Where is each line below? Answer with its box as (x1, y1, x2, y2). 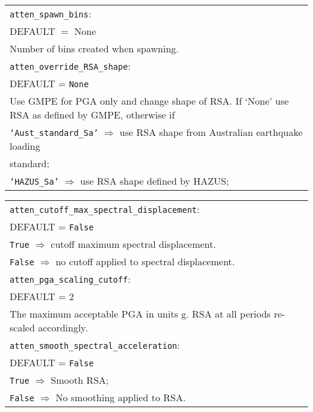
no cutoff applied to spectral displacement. (55, 254, 235, 268)
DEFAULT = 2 (10, 289, 74, 303)
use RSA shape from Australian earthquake (119, 125, 303, 139)
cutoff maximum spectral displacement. (51, 237, 216, 251)
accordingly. (38, 321, 88, 334)
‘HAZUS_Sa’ (10, 177, 59, 186)
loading (10, 139, 40, 153)
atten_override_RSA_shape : (10, 59, 131, 73)
